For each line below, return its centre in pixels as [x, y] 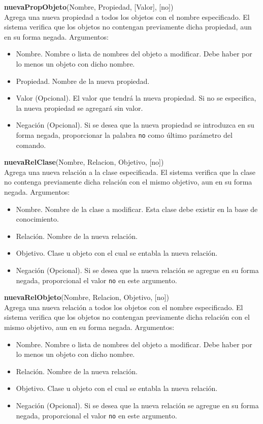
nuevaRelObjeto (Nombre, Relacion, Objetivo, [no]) [87, 297]
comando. [31, 145]
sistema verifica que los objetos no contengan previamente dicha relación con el [127, 317]
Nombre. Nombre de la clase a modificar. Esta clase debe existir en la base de [137, 209]
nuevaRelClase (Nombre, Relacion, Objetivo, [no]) [84, 162]
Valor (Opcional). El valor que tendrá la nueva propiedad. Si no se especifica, [136, 98]
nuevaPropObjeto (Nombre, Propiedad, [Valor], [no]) [89, 7]
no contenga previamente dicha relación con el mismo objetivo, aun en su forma [128, 182]
